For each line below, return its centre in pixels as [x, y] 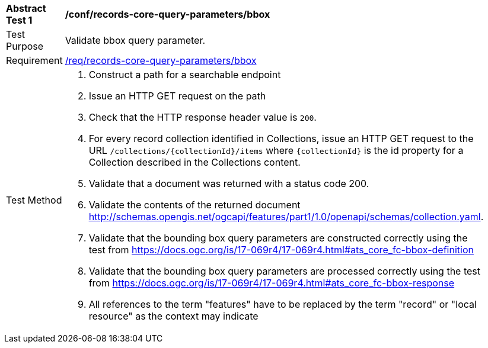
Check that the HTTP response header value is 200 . [202, 117]
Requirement [34, 60]
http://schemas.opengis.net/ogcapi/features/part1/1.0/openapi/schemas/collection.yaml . [286, 217]
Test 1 [19, 20]
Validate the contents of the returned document [194, 205]
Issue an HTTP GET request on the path [177, 96]
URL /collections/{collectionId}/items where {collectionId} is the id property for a [276, 150]
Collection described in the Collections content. [194, 162]
